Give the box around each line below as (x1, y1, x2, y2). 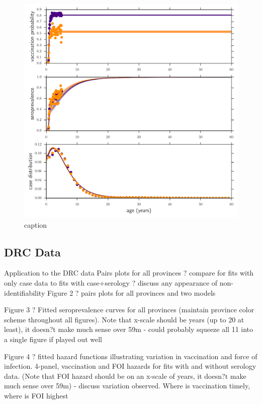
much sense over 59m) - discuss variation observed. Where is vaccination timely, (4, 380, 250, 391)
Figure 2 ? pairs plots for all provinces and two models (47, 287, 216, 298)
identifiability (4, 287, 45, 298)
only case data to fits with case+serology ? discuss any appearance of (4, 277, 218, 288)
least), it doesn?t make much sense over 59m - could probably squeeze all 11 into (4, 324, 253, 334)
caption (24, 219, 47, 230)
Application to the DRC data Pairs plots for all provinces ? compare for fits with (4, 267, 254, 278)
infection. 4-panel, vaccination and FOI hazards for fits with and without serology (4, 361, 256, 371)
